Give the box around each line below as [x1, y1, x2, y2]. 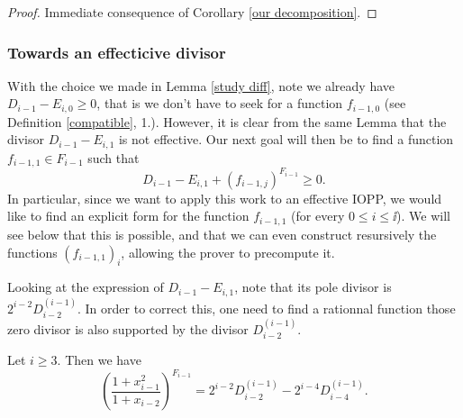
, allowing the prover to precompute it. [121, 242, 335, 261]
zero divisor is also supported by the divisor [7, 319, 249, 338]
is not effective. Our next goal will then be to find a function [118, 130, 454, 149]
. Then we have [57, 350, 141, 369]
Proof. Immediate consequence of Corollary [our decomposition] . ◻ [7, 3, 377, 21]
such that [87, 148, 140, 167]
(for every [291, 206, 345, 225]
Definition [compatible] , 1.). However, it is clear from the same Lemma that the [7, 112, 447, 131]
